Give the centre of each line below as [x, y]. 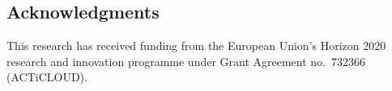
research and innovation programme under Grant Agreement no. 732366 [186, 61]
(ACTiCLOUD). [47, 77]
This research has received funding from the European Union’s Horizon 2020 [196, 45]
